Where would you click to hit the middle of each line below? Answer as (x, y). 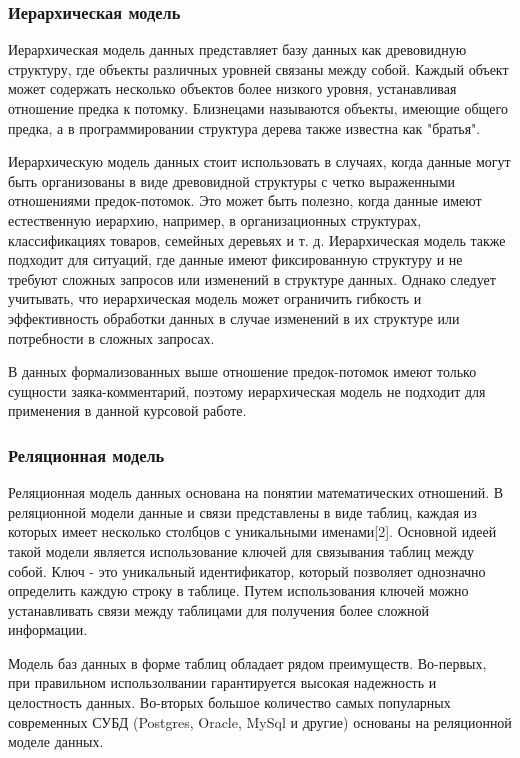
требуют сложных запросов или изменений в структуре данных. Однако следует (252, 278)
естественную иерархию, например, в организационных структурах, (215, 219)
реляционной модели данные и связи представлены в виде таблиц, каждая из (242, 511)
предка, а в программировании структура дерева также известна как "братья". (244, 127)
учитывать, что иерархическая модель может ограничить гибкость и (215, 298)
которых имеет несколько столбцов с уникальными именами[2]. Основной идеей (252, 531)
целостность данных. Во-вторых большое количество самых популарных (229, 702)
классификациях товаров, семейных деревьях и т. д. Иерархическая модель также (257, 239)
